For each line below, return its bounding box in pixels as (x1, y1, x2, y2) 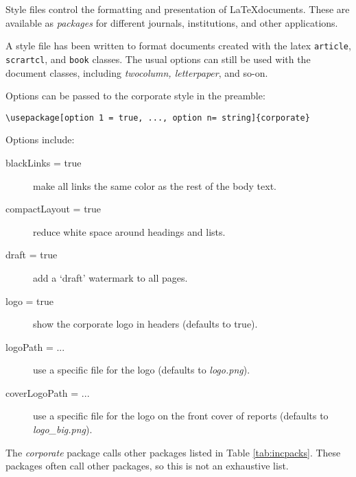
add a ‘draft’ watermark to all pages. (33, 270, 188, 284)
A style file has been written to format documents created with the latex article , (5, 38, 351, 53)
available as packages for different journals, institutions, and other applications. (5, 15, 338, 29)
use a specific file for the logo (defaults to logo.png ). (33, 363, 250, 377)
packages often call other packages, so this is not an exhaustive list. (5, 458, 289, 473)
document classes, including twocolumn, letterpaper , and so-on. (5, 65, 268, 79)
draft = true (5, 247, 58, 262)
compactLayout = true (5, 201, 102, 216)
